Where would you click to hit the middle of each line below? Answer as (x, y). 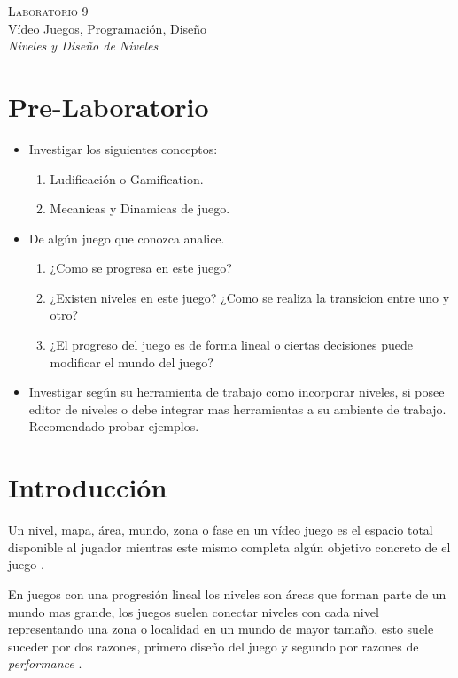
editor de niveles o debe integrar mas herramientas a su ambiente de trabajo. (237, 408)
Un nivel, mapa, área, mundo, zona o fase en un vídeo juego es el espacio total (221, 530)
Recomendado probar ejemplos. (114, 426)
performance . (45, 663)
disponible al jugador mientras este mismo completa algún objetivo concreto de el (229, 547)
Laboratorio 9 (48, 11)
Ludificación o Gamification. (127, 178)
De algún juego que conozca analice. (127, 238)
